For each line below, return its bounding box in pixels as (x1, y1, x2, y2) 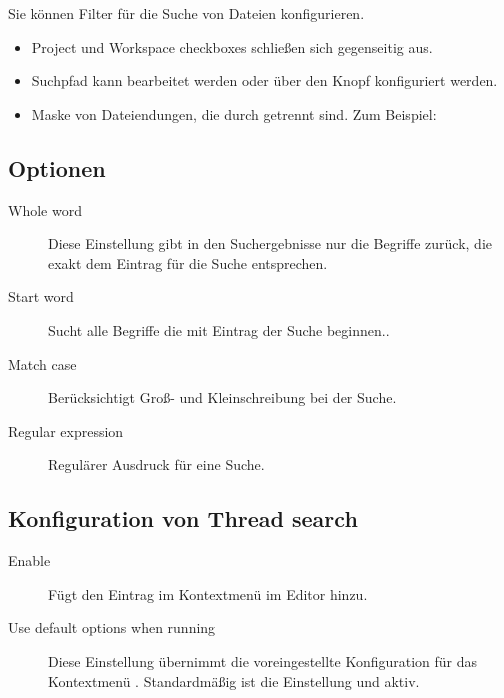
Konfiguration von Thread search (8, 503, 358, 534)
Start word (8, 286, 74, 307)
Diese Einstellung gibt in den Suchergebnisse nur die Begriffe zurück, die (48, 233, 492, 254)
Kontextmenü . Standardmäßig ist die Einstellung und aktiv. (48, 670, 420, 691)
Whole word (8, 199, 82, 220)
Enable (8, 550, 51, 571)
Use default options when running (8, 617, 216, 638)
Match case (8, 353, 77, 374)
